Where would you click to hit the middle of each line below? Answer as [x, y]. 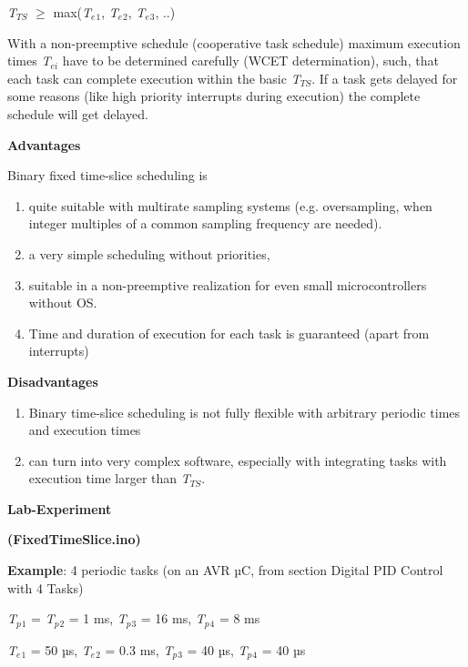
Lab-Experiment [60, 508]
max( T [72, 12]
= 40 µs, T [217, 649]
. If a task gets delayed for [385, 78]
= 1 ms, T [97, 618]
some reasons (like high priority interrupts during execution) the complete [214, 96]
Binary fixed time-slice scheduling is [107, 175]
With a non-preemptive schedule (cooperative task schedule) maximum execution [234, 42]
